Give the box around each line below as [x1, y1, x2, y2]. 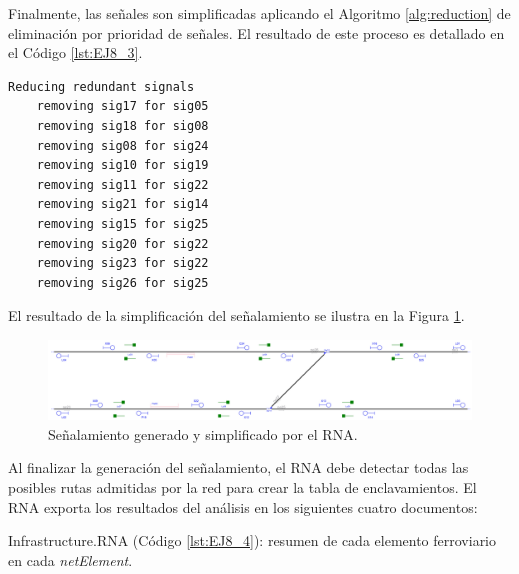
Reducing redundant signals [8, 79, 195, 94]
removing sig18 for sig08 [36, 118, 209, 133]
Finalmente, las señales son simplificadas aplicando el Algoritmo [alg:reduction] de [8, 3, 511, 23]
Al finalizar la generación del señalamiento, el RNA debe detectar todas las [8, 457, 469, 478]
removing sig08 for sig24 [36, 138, 209, 153]
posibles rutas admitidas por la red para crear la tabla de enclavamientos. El [8, 477, 477, 498]
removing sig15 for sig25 [36, 216, 209, 231]
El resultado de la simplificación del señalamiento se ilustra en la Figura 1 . [8, 305, 465, 326]
